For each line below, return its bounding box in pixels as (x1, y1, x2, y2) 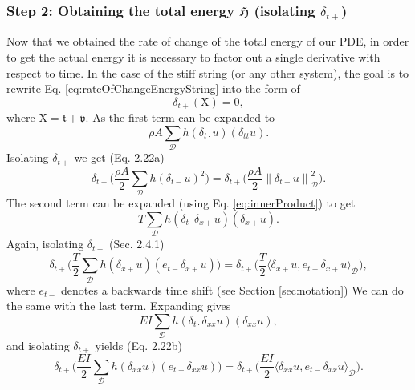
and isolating (6, 337, 70, 354)
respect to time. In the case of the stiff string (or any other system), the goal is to (6, 64, 409, 81)
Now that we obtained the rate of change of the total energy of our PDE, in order (6, 33, 409, 50)
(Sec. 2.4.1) (109, 235, 165, 252)
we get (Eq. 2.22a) (74, 149, 165, 166)
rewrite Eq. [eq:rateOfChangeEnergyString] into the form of (6, 80, 300, 97)
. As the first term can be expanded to (85, 109, 275, 126)
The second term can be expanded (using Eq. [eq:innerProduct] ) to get (6, 195, 356, 211)
